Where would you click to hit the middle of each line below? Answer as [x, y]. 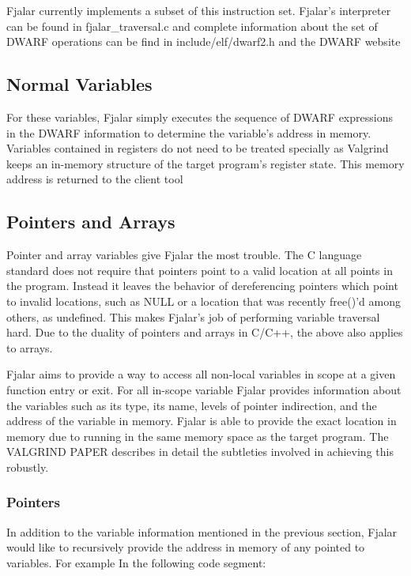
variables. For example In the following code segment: [136, 562]
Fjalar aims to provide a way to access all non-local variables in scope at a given [201, 374]
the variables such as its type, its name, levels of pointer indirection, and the [192, 405]
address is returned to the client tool [95, 179]
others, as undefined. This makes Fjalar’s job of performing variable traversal [193, 316]
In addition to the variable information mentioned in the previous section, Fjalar [202, 531]
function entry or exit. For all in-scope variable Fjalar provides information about [204, 389]
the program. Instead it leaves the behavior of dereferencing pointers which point [202, 286]
